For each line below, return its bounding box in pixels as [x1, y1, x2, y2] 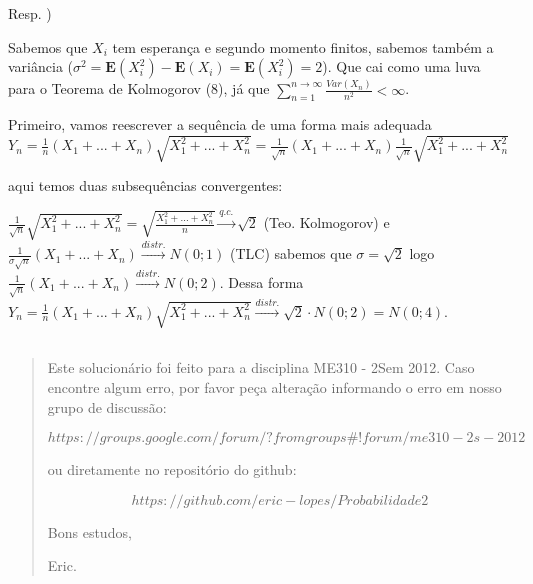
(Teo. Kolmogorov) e [263, 212, 390, 233]
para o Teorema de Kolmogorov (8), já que [8, 78, 270, 99]
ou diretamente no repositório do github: [47, 459, 297, 480]
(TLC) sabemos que [230, 243, 352, 264]
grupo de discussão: [47, 396, 167, 417]
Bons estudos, [47, 521, 132, 542]
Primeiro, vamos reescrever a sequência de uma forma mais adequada [8, 114, 432, 135]
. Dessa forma [219, 271, 304, 292]
